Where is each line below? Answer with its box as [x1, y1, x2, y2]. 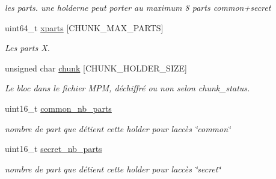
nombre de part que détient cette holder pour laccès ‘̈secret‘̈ [5, 162, 221, 175]
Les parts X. [5, 41, 50, 54]
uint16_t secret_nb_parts [5, 142, 102, 155]
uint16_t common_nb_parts [5, 102, 112, 114]
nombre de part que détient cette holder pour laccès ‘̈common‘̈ [5, 122, 231, 135]
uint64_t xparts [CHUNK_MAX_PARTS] [5, 21, 164, 34]
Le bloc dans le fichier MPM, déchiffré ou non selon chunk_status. [5, 82, 250, 94]
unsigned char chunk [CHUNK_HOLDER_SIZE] [5, 61, 187, 74]
